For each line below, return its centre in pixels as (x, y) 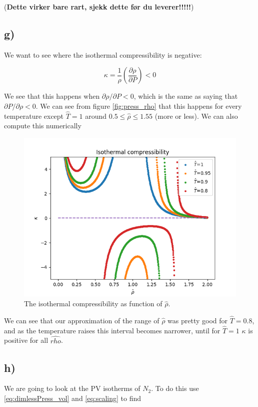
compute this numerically (43, 126)
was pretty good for (198, 321)
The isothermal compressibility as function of (93, 303)
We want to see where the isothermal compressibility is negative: (103, 54)
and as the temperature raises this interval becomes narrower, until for (112, 330)
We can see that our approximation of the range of (82, 321)
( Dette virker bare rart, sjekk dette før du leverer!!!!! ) (99, 7)
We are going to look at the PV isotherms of (72, 388)
